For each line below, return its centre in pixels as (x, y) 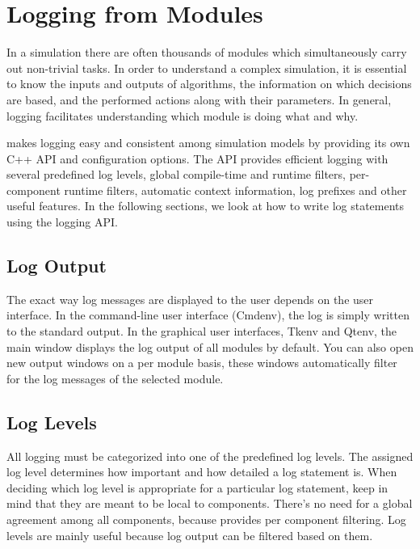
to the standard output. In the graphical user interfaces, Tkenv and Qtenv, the (202, 331)
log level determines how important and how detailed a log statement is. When (202, 472)
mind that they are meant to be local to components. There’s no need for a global (210, 503)
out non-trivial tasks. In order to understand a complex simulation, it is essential (207, 68)
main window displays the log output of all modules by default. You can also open (210, 346)
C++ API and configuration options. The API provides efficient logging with (197, 158)
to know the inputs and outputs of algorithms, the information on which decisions (209, 84)
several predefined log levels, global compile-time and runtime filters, (176, 174)
